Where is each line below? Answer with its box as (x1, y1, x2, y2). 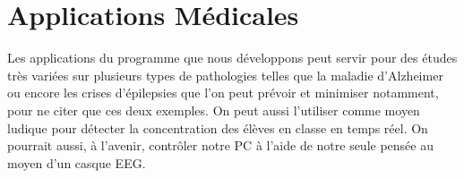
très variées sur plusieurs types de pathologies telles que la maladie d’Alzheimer (7, 65, 443, 84)
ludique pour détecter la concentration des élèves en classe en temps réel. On (7, 118, 428, 137)
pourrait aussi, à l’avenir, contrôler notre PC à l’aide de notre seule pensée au (7, 136, 434, 155)
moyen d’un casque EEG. (7, 153, 146, 172)
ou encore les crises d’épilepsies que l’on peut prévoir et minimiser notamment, (7, 83, 439, 102)
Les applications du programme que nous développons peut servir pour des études (7, 48, 458, 67)
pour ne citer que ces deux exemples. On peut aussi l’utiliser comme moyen (7, 100, 420, 119)
